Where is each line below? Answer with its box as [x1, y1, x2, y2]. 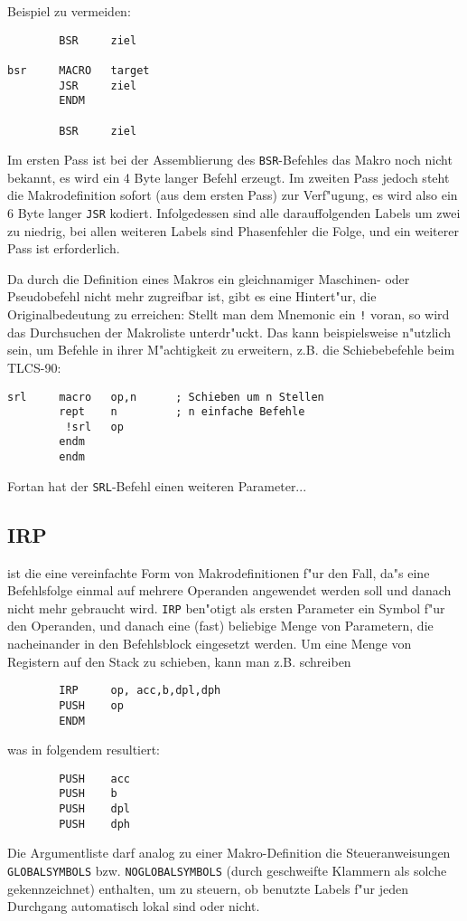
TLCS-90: [7, 357, 61, 376]
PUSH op [59, 698, 124, 712]
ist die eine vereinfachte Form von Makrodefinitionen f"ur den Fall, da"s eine [7, 563, 430, 582]
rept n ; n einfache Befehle [59, 405, 305, 419]
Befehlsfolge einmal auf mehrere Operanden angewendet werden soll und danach [7, 581, 452, 600]
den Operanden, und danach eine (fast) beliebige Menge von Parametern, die [7, 616, 434, 635]
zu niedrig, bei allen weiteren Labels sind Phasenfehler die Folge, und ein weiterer [7, 221, 459, 240]
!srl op [65, 420, 124, 433]
